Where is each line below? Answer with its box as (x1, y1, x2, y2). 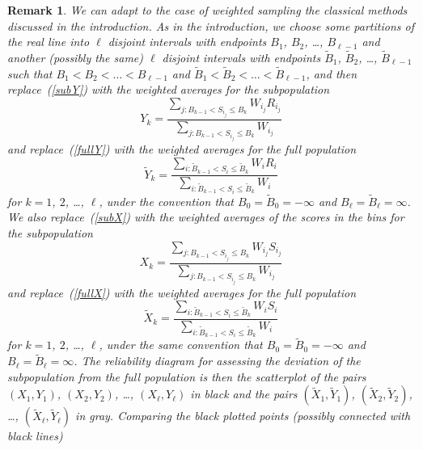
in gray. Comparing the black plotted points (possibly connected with (75, 407, 411, 424)
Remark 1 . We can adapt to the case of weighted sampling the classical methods (7, 2, 408, 18)
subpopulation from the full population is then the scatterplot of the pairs (7, 368, 366, 385)
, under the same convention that (99, 336, 263, 353)
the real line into (7, 33, 90, 50)
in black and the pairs (190, 385, 298, 402)
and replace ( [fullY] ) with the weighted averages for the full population (7, 141, 357, 158)
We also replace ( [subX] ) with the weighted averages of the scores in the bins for (7, 208, 404, 225)
